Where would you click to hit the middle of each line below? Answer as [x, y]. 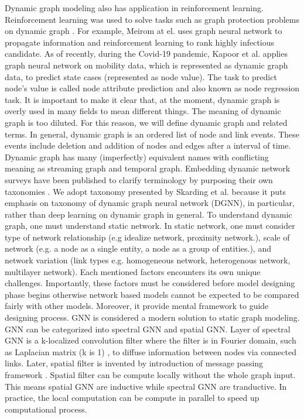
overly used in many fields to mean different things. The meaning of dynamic [143, 111]
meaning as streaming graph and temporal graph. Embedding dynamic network [148, 168]
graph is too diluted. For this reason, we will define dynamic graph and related [146, 122]
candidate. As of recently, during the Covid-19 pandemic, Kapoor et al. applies [146, 54]
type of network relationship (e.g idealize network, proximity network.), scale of [147, 237]
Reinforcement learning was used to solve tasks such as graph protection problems [152, 19]
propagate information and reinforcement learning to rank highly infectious [140, 42]
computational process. [46, 409]
